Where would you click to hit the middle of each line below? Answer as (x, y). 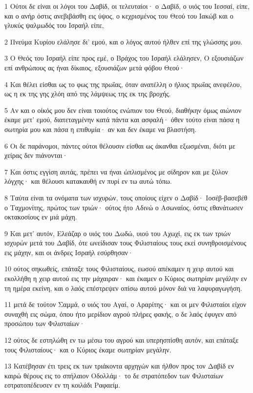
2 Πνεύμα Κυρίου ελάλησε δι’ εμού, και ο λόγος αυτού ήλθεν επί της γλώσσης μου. (124, 41)
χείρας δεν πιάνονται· (36, 155)
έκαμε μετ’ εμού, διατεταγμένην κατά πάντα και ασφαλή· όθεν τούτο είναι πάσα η (122, 120)
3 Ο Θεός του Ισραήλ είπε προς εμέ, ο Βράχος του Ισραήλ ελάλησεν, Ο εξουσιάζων (124, 58)
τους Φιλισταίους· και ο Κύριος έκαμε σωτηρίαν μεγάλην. (88, 349)
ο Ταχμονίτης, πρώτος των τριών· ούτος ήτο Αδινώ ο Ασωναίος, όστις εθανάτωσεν (124, 207)
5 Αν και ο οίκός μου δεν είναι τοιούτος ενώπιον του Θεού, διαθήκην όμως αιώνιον (123, 110)
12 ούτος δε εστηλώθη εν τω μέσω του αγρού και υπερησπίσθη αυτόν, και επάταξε (122, 340)
